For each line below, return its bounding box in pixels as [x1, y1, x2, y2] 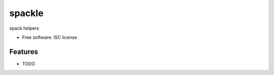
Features [9, 47, 38, 56]
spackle [9, 8, 44, 19]
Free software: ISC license [22, 34, 77, 40]
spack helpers [9, 25, 39, 31]
